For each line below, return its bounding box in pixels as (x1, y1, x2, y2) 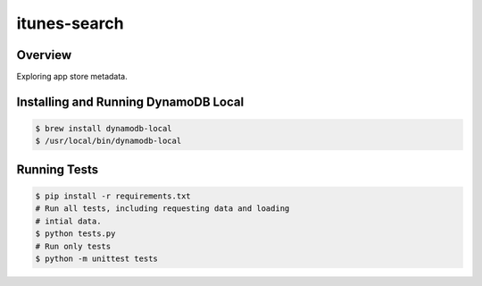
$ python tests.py (35, 229, 116, 239)
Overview (16, 47, 72, 63)
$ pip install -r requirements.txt (35, 191, 191, 201)
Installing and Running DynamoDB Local (16, 94, 245, 109)
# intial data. (35, 215, 102, 226)
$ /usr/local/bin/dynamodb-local (35, 136, 182, 147)
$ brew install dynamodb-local (35, 123, 173, 134)
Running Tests (16, 162, 98, 177)
